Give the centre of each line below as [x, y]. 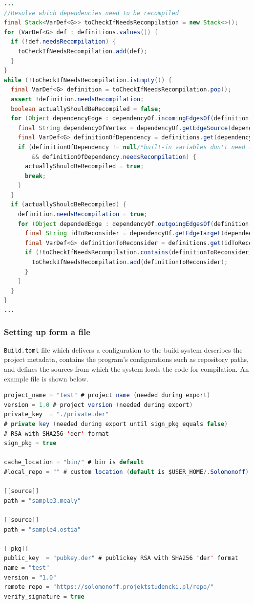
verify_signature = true [44, 596]
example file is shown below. [46, 378]
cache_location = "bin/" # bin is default [74, 462]
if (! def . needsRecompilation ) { [63, 42]
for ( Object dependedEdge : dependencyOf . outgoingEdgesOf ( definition [133, 224]
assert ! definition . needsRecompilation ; [77, 99]
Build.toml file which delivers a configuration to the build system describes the [123, 349]
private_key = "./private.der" [56, 414]
